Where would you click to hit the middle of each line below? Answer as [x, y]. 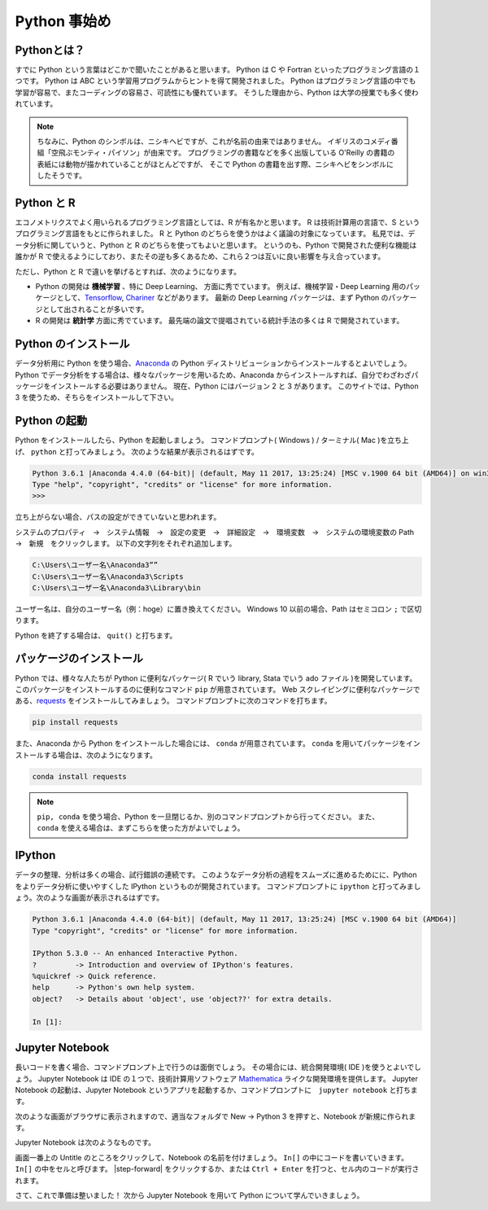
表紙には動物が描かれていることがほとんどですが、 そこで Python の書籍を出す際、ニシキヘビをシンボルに [215, 164]
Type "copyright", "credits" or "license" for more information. [165, 931]
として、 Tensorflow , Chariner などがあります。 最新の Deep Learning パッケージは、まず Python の [222, 298]
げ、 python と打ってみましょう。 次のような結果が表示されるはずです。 [137, 451]
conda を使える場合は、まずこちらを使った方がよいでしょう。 [141, 828]
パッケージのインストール [79, 658]
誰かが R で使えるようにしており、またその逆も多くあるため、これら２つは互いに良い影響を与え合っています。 [200, 256]
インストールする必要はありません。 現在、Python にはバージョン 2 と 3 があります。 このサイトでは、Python [234, 386]
